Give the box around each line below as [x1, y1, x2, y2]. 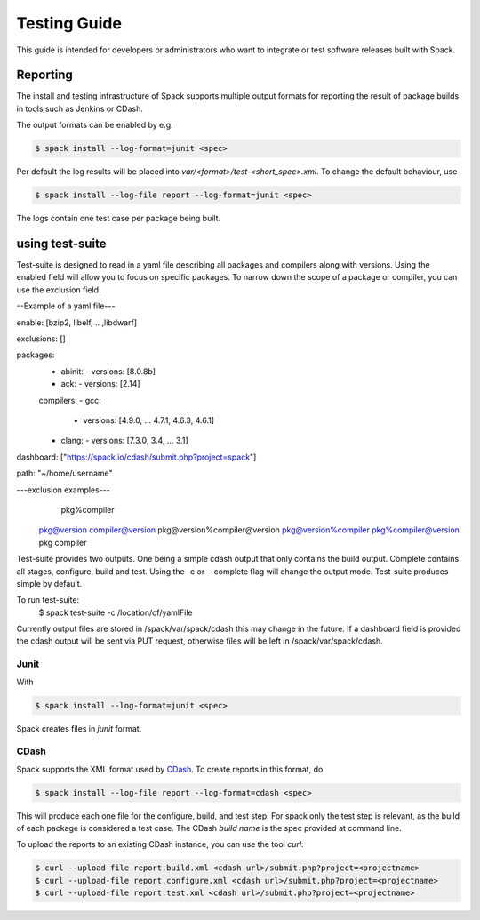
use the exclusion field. [16, 284, 101, 295]
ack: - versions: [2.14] [60, 379, 141, 389]
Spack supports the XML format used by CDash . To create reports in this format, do [16, 764, 324, 774]
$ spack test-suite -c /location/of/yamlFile [38, 607, 193, 618]
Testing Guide [16, 13, 122, 33]
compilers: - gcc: [38, 395, 101, 405]
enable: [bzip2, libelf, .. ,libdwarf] [16, 316, 138, 328]
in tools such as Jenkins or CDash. [16, 103, 144, 114]
